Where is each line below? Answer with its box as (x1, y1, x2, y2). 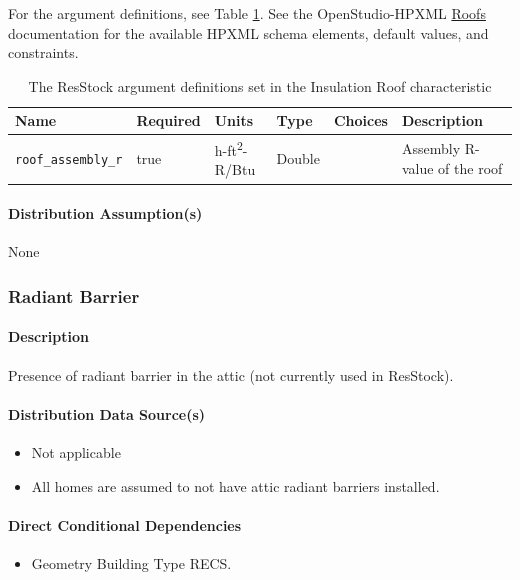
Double (276, 147, 320, 168)
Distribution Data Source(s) (8, 403, 206, 424)
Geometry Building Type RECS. (31, 552, 232, 573)
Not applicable (31, 441, 121, 462)
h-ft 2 (214, 137, 243, 160)
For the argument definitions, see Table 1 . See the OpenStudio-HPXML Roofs (8, 3, 486, 23)
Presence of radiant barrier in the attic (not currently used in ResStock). (8, 364, 454, 385)
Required (136, 110, 201, 131)
